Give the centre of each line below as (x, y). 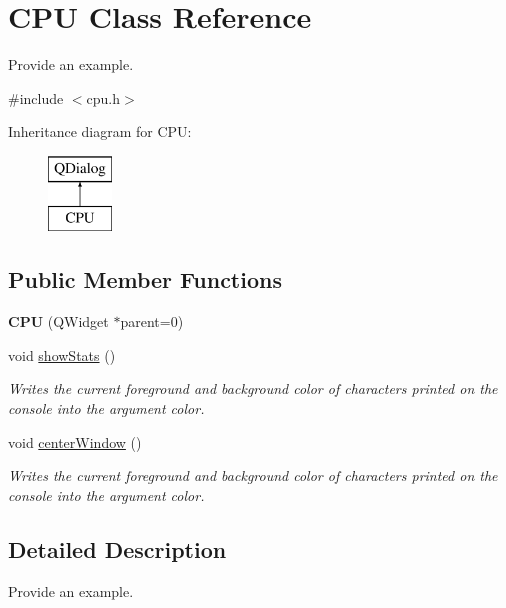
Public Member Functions (145, 279)
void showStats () (62, 354)
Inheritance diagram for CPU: (100, 131)
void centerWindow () (75, 441)
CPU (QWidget (58, 321)
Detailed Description (117, 548)
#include (36, 97)
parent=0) (152, 321)
